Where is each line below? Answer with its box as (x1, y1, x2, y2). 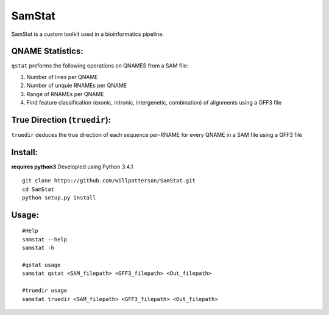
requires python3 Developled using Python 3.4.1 (11, 163, 133, 170)
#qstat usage (22, 261, 61, 268)
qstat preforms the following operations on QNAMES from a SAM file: (11, 62, 189, 69)
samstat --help (22, 236, 68, 243)
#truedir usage (22, 287, 68, 294)
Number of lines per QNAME (26, 73, 99, 80)
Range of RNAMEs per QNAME (26, 90, 104, 97)
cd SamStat (22, 185, 55, 193)
